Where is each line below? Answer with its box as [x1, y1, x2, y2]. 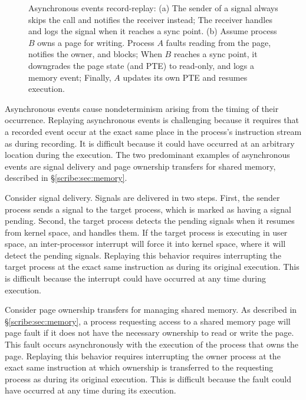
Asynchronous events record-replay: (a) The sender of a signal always [28, 2, 278, 14]
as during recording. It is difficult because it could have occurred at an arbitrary [5, 137, 295, 149]
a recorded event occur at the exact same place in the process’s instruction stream [5, 125, 302, 137]
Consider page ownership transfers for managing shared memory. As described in [5, 303, 297, 316]
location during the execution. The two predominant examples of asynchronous [5, 148, 290, 161]
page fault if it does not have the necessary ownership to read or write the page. [5, 326, 294, 339]
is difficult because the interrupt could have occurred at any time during [5, 272, 266, 285]
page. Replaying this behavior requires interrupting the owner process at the [5, 349, 281, 362]
